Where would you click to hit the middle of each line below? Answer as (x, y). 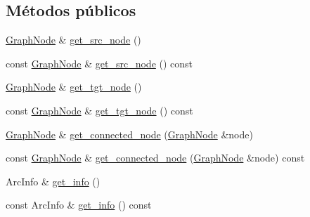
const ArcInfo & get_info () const (79, 205)
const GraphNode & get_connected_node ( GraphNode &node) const (155, 158)
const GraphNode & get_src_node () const (99, 63)
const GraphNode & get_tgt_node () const (99, 110)
